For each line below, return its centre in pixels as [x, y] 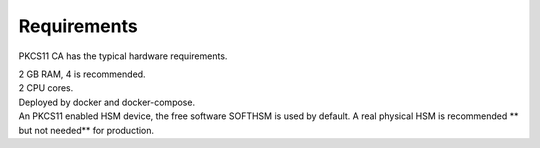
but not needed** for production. [86, 130]
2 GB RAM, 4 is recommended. [82, 74]
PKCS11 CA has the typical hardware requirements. [123, 56]
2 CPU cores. [46, 88]
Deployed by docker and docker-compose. [106, 102]
